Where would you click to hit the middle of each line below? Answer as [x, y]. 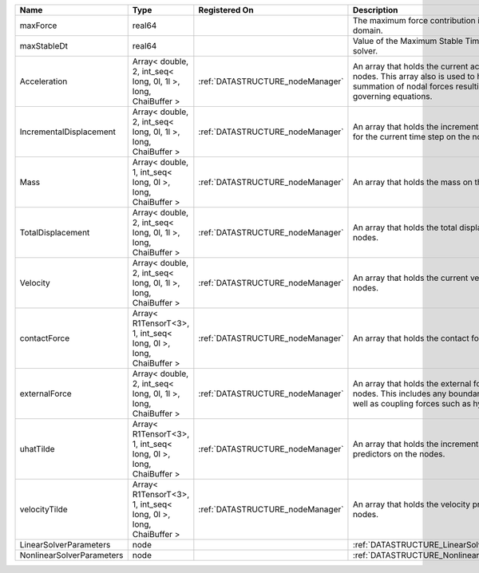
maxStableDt [44, 46]
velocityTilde [44, 509]
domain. [368, 30]
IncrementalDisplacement [67, 132]
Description [375, 10]
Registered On [226, 10]
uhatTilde [37, 449]
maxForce [38, 26]
